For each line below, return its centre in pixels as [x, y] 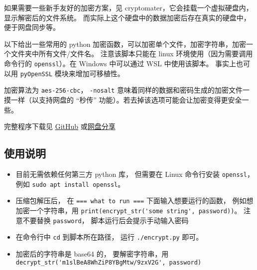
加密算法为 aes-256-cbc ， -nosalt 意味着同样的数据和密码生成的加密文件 [123, 90]
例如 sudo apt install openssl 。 [70, 184]
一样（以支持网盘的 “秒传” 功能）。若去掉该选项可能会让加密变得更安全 [126, 99]
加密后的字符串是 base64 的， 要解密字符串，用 [92, 253]
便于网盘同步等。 [32, 27]
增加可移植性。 [100, 73]
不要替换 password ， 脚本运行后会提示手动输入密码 [106, 220]
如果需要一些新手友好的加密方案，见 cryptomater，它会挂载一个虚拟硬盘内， [128, 7]
